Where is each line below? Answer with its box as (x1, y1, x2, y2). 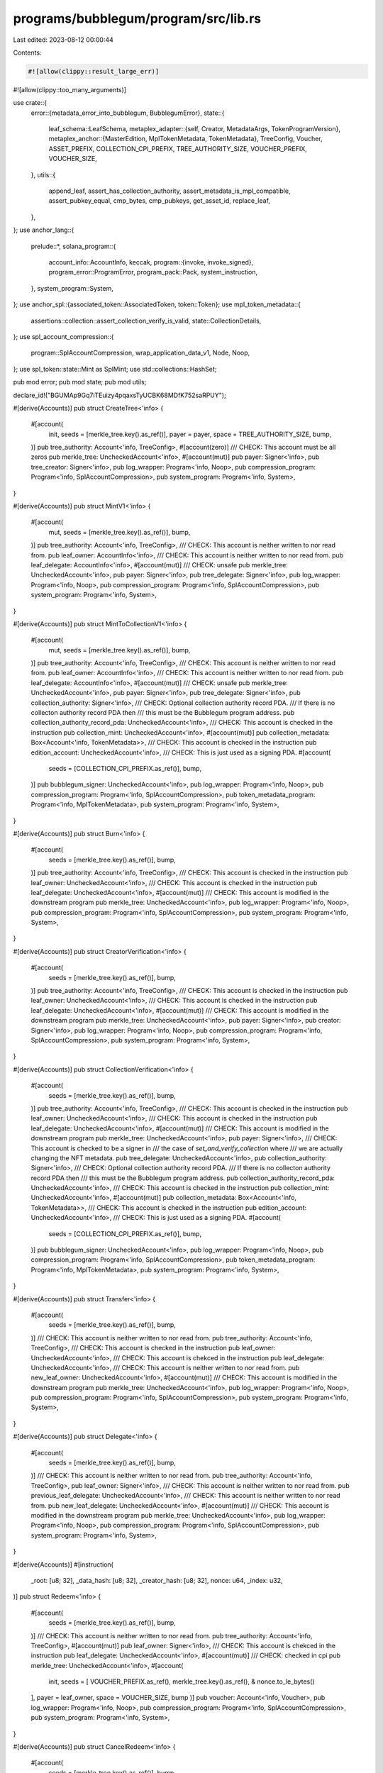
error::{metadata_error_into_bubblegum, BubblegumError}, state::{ (30, 109, 225, 117)
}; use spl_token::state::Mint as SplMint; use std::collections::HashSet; (13, 365, 217, 373)
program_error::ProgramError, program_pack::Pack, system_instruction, (48, 268, 258, 277)
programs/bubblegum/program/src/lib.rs (13, 11, 262, 26)
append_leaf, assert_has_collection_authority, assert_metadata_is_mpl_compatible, (48, 187, 291, 195)
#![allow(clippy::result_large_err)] (28, 67, 160, 75)
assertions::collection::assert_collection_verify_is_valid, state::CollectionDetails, (30, 316, 262, 325)
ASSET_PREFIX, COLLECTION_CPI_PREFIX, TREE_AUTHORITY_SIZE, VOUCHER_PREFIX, (48, 144, 308, 152)
